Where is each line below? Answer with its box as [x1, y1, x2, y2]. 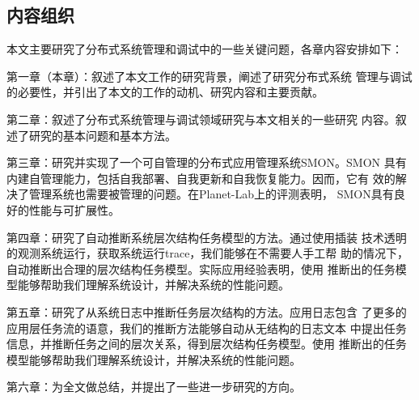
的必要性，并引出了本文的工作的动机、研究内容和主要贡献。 [6, 83, 324, 100]
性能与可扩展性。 [28, 201, 120, 218]
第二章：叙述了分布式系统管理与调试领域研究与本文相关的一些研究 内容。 [6, 110, 396, 127]
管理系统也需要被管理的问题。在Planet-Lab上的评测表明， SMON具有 [28, 185, 394, 202]
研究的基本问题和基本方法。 [28, 126, 176, 143]
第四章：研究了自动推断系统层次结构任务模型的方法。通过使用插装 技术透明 [6, 228, 407, 245]
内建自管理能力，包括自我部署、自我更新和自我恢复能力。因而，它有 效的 [6, 169, 396, 186]
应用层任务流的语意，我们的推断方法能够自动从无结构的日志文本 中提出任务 [6, 319, 407, 336]
